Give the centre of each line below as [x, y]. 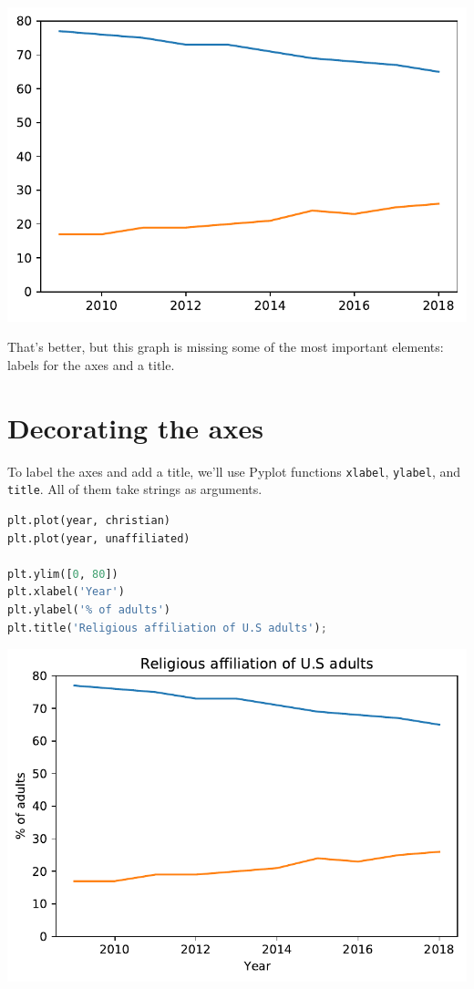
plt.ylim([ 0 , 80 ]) [63, 574]
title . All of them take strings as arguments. [135, 489]
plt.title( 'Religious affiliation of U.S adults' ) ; [167, 628]
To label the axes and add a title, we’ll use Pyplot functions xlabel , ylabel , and [234, 471]
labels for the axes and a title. [91, 364]
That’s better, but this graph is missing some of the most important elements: [226, 347]
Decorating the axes [135, 427]
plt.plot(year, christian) [89, 520]
